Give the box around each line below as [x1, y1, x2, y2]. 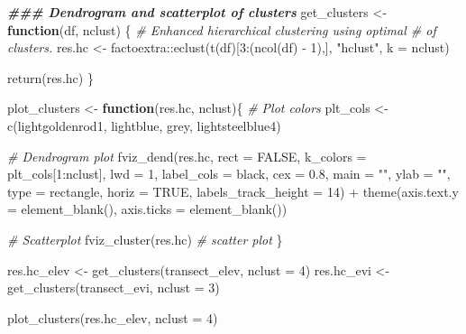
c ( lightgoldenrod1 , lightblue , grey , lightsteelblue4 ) [7, 116, 281, 135]
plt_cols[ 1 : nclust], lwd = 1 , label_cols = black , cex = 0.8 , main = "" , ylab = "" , [7, 164, 451, 183]
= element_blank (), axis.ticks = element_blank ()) [7, 199, 288, 218]
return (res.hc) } [7, 68, 94, 87]
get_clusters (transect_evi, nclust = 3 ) [7, 278, 220, 297]
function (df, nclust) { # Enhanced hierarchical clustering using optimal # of [7, 20, 436, 39]
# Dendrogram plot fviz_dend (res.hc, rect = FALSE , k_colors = [7, 146, 367, 165]
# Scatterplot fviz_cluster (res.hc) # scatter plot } [7, 229, 283, 248]
